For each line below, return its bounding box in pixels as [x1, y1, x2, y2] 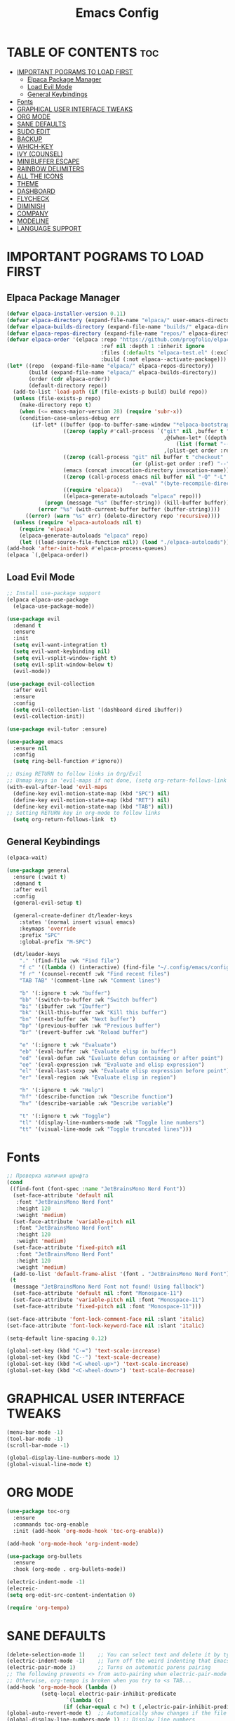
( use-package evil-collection [6, 680, 95, 687]
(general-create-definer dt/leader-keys [13, 912, 133, 919]
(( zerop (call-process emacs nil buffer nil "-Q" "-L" [62, 473, 227, 480]
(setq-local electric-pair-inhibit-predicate [41, 1690, 177, 1697]
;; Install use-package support [6, 590, 101, 597]
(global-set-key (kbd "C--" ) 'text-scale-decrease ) [6, 1354, 161, 1361]
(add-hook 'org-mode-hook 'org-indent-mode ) [6, 1540, 139, 1547]
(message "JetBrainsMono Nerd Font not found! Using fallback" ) [13, 1283, 205, 1291]
